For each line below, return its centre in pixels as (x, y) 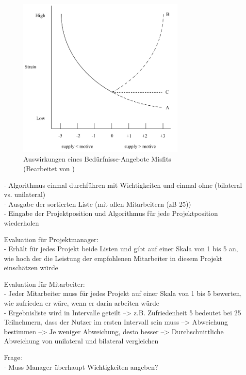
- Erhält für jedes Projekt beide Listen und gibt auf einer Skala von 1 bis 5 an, (121, 249)
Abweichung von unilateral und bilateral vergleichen (81, 341)
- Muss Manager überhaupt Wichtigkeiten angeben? (81, 367)
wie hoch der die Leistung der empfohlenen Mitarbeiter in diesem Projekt (113, 258)
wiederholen (22, 222)
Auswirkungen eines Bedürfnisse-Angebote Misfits (97, 159)
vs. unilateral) (25, 194)
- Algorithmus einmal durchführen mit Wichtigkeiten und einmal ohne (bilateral (123, 185)
